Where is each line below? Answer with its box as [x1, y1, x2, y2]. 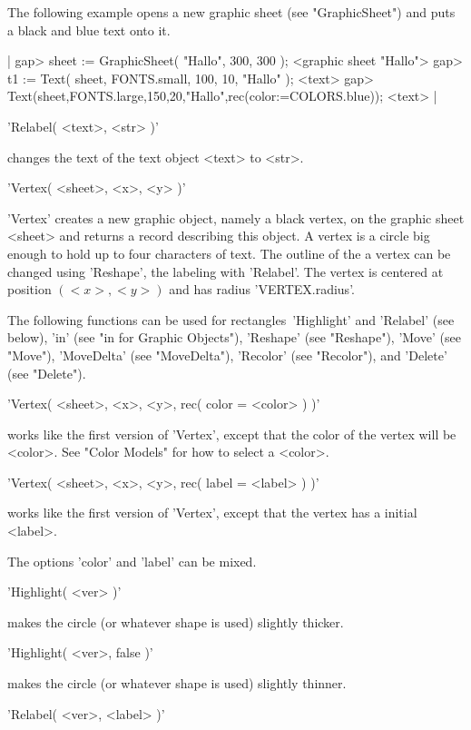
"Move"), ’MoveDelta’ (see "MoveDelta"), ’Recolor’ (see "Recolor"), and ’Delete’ [7, 345, 447, 364]
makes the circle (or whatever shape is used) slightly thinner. [7, 674, 347, 693]
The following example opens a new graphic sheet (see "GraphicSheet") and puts [7, 3, 456, 21]
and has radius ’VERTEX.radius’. [169, 280, 355, 299]
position [7, 280, 52, 299]
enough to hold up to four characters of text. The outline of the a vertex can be [7, 243, 451, 262]
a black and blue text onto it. [7, 20, 171, 39]
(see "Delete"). [7, 363, 86, 382]
